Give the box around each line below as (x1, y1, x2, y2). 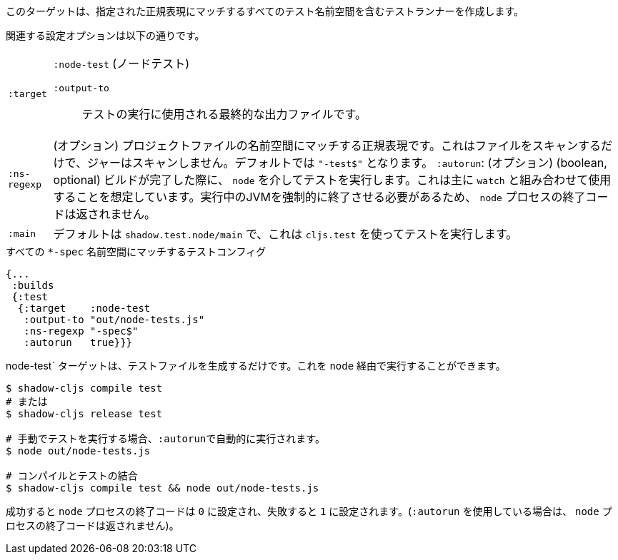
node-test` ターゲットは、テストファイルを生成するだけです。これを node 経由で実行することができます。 (6, 360, 506, 372)
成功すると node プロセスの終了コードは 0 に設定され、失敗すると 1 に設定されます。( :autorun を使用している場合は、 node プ (6, 505, 612, 517)
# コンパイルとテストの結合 (6, 470, 138, 482)
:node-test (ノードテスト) (53, 56, 189, 71)
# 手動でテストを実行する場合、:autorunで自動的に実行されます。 (6, 433, 325, 444)
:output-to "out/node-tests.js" (24, 314, 205, 325)
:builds (11, 280, 54, 291)
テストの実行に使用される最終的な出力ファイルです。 (81, 107, 367, 121)
